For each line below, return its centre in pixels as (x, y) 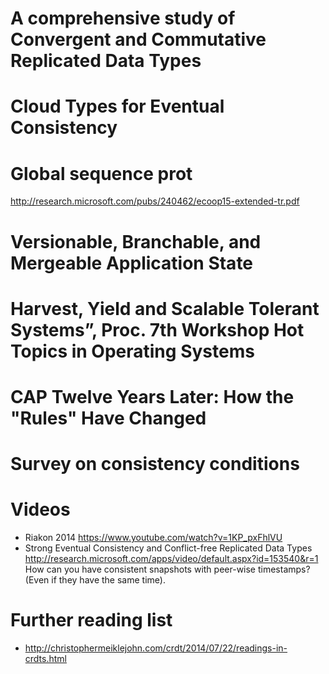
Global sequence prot (101, 173)
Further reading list (91, 620)
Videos (40, 509)
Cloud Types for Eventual (117, 106)
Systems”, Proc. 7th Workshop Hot (157, 329)
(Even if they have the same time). (95, 580)
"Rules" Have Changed (108, 418)
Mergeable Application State (132, 263)
